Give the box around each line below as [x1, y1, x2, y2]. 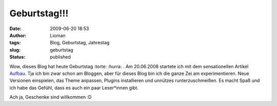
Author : [9, 32, 27, 38]
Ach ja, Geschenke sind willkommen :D [9, 94, 92, 100]
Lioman [50, 32, 66, 38]
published [50, 54, 71, 60]
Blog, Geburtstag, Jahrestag [50, 40, 110, 46]
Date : [9, 25, 22, 32]
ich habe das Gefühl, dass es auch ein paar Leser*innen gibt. [9, 85, 138, 91]
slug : [9, 46, 21, 53]
